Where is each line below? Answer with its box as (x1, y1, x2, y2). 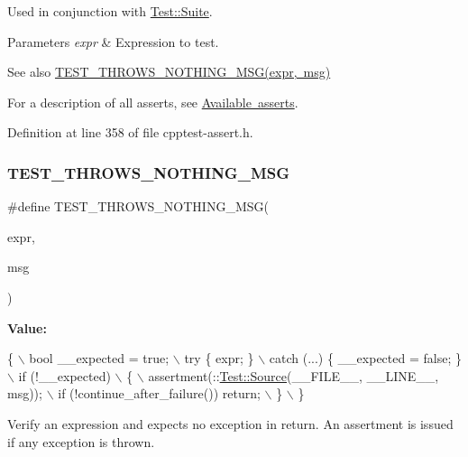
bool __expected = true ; (29, 349, 170, 368)
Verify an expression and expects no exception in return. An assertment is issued (7, 414, 454, 433)
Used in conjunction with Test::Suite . (7, 2, 213, 20)
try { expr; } (184, 349, 254, 368)
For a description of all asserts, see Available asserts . (7, 92, 298, 111)
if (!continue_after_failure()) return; (58, 384, 261, 403)
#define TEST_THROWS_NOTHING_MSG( (7, 197, 269, 216)
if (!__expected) (18, 366, 111, 385)
